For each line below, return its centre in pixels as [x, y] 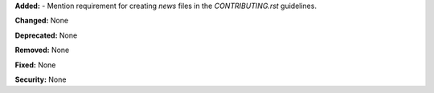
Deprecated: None [46, 35]
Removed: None [42, 50]
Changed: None [41, 21]
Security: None [41, 79]
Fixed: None [35, 65]
